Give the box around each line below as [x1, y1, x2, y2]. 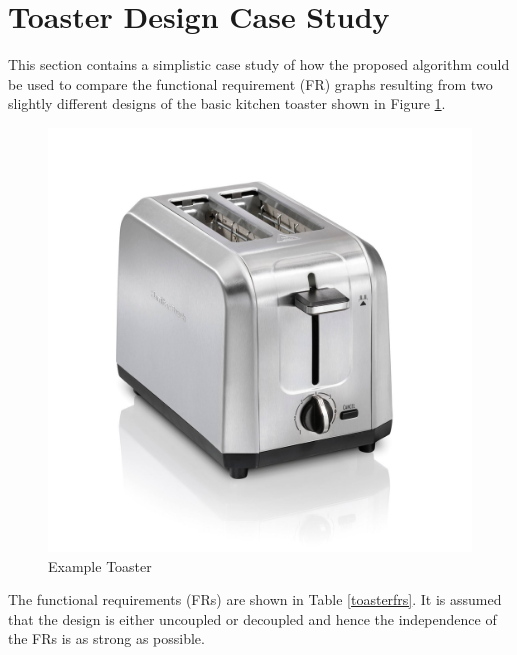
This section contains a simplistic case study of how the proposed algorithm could [8, 54, 510, 75]
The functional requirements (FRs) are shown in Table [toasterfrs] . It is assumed [8, 589, 502, 610]
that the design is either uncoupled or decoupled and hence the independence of [8, 608, 497, 629]
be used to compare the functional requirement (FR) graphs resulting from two [8, 73, 493, 94]
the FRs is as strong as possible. [8, 628, 205, 649]
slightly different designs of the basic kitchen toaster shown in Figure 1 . [8, 93, 446, 114]
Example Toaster [48, 555, 152, 576]
